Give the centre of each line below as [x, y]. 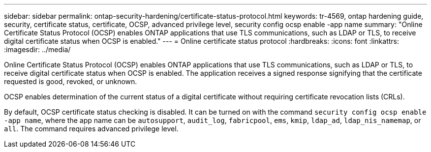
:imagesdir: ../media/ [37, 49]
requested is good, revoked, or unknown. [71, 81]
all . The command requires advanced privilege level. [91, 129]
